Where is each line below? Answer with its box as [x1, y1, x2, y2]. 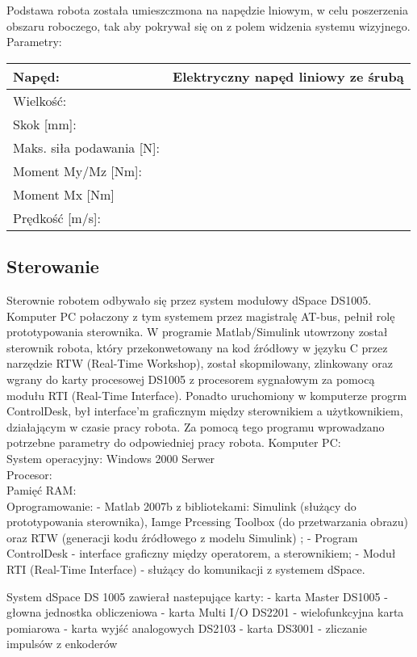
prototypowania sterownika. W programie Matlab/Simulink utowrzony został [6, 323, 388, 340]
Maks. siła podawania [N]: [13, 137, 161, 157]
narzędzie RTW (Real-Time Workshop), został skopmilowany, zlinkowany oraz [6, 355, 394, 372]
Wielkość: [13, 91, 67, 110]
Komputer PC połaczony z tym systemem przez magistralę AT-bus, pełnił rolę [6, 307, 395, 324]
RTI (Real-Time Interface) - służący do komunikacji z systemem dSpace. [6, 561, 365, 578]
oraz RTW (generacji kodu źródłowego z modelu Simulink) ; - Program [6, 529, 358, 545]
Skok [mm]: [13, 114, 77, 133]
